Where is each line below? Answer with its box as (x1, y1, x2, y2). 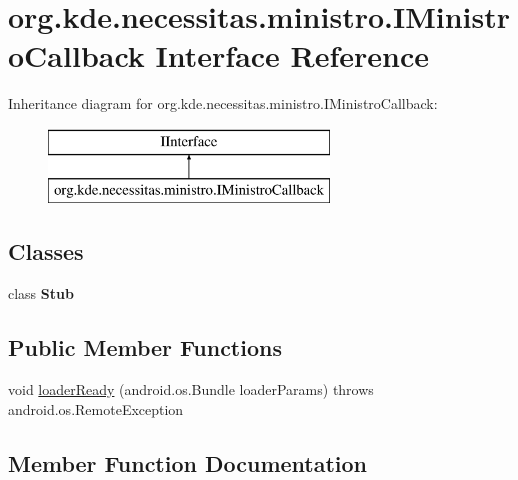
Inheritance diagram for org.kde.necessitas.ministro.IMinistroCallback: (8, 93, 438, 114)
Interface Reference (155, 35, 430, 76)
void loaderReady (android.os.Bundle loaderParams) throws (8, 379, 374, 400)
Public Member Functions (8, 332, 282, 363)
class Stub (8, 283, 74, 304)
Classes (8, 236, 84, 267)
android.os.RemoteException (8, 398, 184, 419)
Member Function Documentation (8, 447, 368, 478)
